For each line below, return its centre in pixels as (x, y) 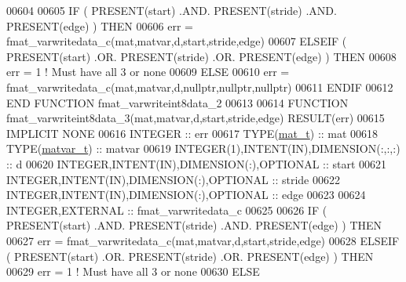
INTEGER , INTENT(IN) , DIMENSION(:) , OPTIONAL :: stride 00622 (173, 179)
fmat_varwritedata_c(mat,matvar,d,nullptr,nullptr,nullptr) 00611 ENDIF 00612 (200, 87)
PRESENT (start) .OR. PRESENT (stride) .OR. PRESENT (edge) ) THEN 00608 (201, 56)
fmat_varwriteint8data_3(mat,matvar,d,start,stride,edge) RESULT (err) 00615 (196, 118)
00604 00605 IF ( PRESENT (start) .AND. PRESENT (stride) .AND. (172, 10)
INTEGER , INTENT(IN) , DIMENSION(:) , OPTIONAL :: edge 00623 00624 (186, 195)
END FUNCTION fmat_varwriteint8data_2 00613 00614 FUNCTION (177, 102)
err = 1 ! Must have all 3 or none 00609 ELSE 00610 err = (148, 72)
